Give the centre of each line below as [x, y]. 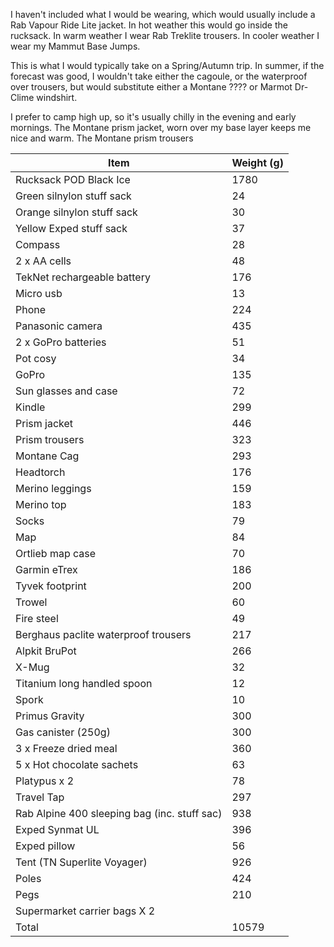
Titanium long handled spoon [84, 683]
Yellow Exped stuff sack [71, 228]
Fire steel [37, 618]
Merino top [41, 504]
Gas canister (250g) [63, 732]
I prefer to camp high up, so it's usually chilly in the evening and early [153, 117]
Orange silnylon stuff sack [76, 212]
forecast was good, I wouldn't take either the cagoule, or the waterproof [159, 76]
